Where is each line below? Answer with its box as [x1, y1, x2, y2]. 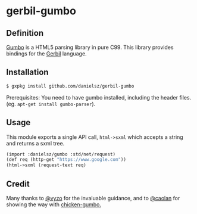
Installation [6, 67, 49, 77]
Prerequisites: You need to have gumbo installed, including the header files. [6, 94, 192, 101]
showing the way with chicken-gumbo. [6, 201, 102, 208]
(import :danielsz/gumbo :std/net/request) [6, 151, 116, 157]
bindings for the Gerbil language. [6, 50, 87, 57]
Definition [6, 28, 43, 38]
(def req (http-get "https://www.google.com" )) [6, 157, 127, 163]
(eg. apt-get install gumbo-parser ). [6, 100, 96, 107]
